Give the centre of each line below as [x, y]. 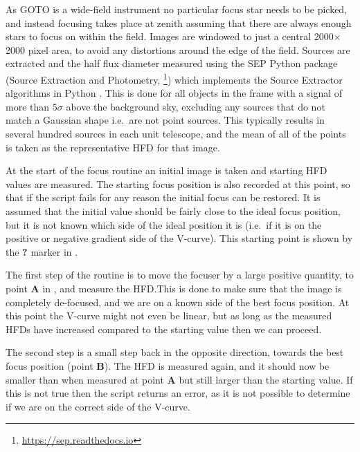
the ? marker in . [42, 251]
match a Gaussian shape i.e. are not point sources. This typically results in [165, 120]
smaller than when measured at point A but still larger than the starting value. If [179, 379]
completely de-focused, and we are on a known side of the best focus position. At [178, 302]
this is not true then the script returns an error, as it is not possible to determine [178, 393]
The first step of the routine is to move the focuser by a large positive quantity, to [180, 275]
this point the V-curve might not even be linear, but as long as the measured [169, 316]
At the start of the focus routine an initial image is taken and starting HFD [166, 170]
